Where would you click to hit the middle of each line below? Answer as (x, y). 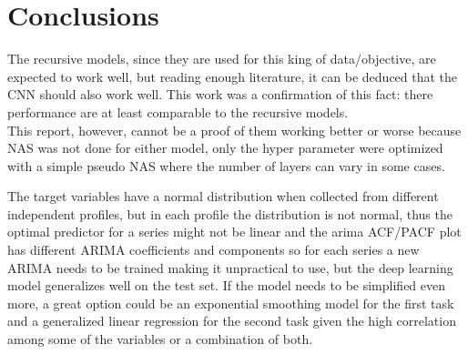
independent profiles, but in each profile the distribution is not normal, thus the (230, 213)
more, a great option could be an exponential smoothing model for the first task (231, 303)
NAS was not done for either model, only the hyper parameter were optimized (225, 148)
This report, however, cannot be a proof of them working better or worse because (234, 130)
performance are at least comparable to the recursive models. (178, 111)
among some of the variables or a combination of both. (160, 339)
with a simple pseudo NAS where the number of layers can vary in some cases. (226, 165)
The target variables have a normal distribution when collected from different (223, 196)
